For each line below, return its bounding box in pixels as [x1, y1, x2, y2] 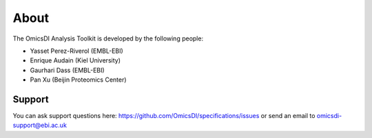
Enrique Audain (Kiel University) [30, 56, 121, 65]
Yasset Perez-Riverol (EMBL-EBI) [30, 47, 123, 55]
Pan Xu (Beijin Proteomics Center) [30, 76, 127, 84]
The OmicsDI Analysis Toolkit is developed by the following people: [12, 34, 203, 43]
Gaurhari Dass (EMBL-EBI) [30, 66, 105, 74]
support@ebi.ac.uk [12, 121, 67, 130]
